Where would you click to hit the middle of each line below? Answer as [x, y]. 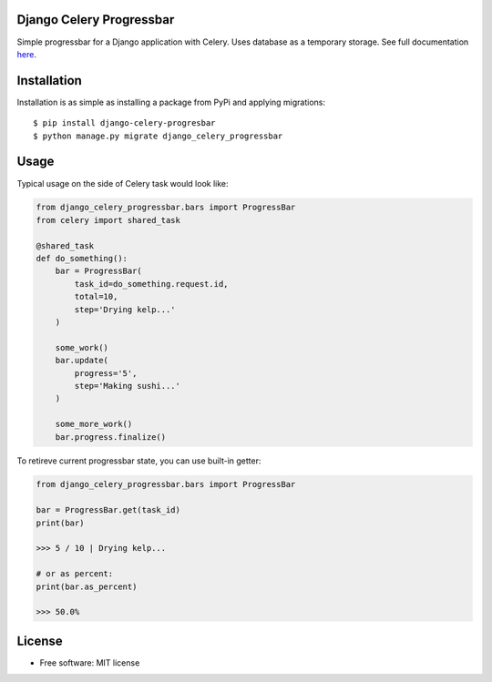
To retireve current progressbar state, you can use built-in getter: [139, 461]
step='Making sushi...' [128, 386]
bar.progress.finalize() [111, 437]
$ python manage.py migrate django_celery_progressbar [158, 136]
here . [26, 54]
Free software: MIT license [90, 662]
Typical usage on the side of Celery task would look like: [123, 183]
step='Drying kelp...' [125, 309]
